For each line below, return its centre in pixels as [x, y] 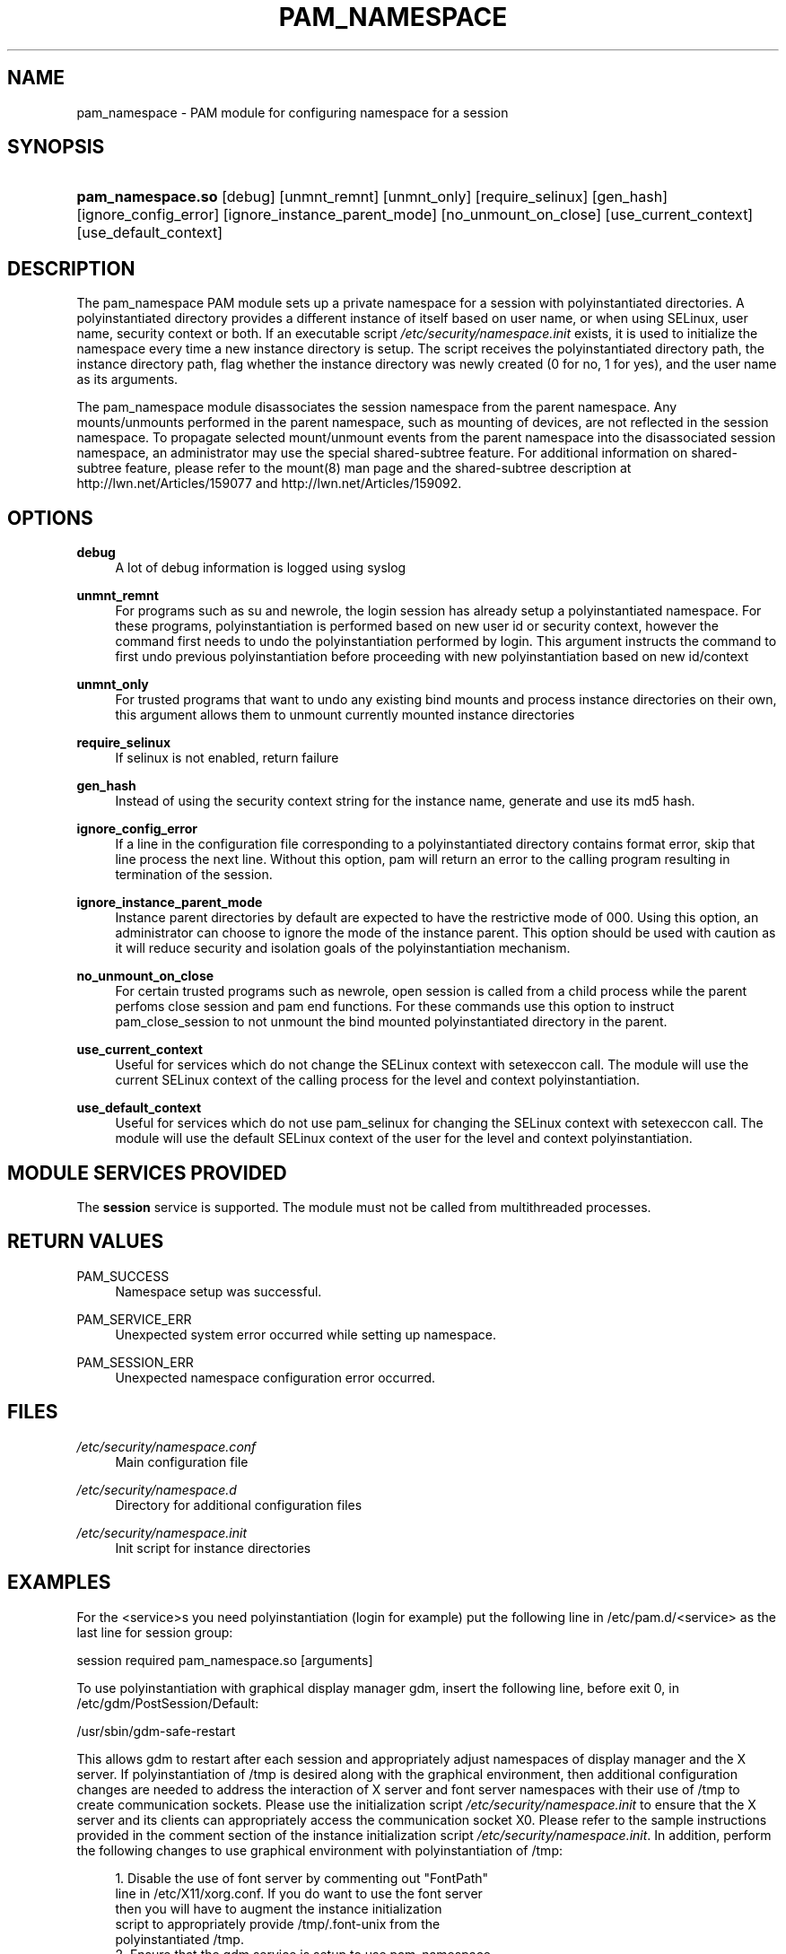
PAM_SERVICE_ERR [134, 1319]
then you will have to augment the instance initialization [279, 1908]
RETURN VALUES [86, 1242]
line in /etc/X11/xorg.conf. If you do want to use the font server [299, 1893]
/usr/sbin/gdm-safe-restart [156, 1731]
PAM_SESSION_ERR [135, 1362]
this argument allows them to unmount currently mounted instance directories [345, 715]
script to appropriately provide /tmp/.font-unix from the [278, 1923]
